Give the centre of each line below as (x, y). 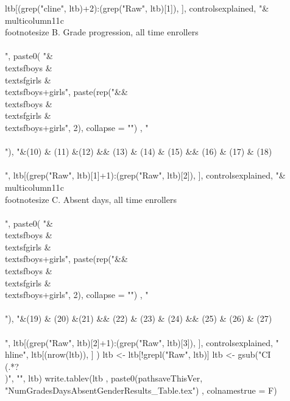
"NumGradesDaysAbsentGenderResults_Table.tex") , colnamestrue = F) (141, 390)
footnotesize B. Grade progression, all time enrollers (102, 32)
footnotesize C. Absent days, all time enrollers (91, 199)
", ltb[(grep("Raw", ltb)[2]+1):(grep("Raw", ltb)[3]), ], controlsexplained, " (142, 342)
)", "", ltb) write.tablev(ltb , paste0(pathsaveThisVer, (104, 378)
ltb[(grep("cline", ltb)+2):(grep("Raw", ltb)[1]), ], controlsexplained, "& (137, 8)
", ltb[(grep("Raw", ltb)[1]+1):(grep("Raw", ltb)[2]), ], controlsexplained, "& (145, 175)
